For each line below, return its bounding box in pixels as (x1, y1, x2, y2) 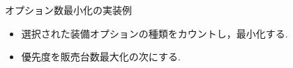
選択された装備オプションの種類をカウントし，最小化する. (21, 26, 288, 40)
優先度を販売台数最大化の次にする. (21, 49, 181, 64)
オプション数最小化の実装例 (5, 3, 132, 17)
